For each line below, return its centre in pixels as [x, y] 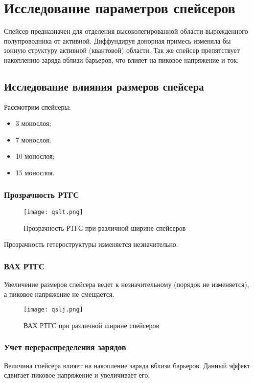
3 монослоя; [33, 123]
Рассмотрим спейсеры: [37, 107]
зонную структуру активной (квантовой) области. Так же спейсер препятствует [122, 50]
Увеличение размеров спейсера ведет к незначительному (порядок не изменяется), [127, 284]
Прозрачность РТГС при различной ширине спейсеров [105, 227]
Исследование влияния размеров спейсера [104, 86]
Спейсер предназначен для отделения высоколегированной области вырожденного [126, 31]
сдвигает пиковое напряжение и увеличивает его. [77, 375]
